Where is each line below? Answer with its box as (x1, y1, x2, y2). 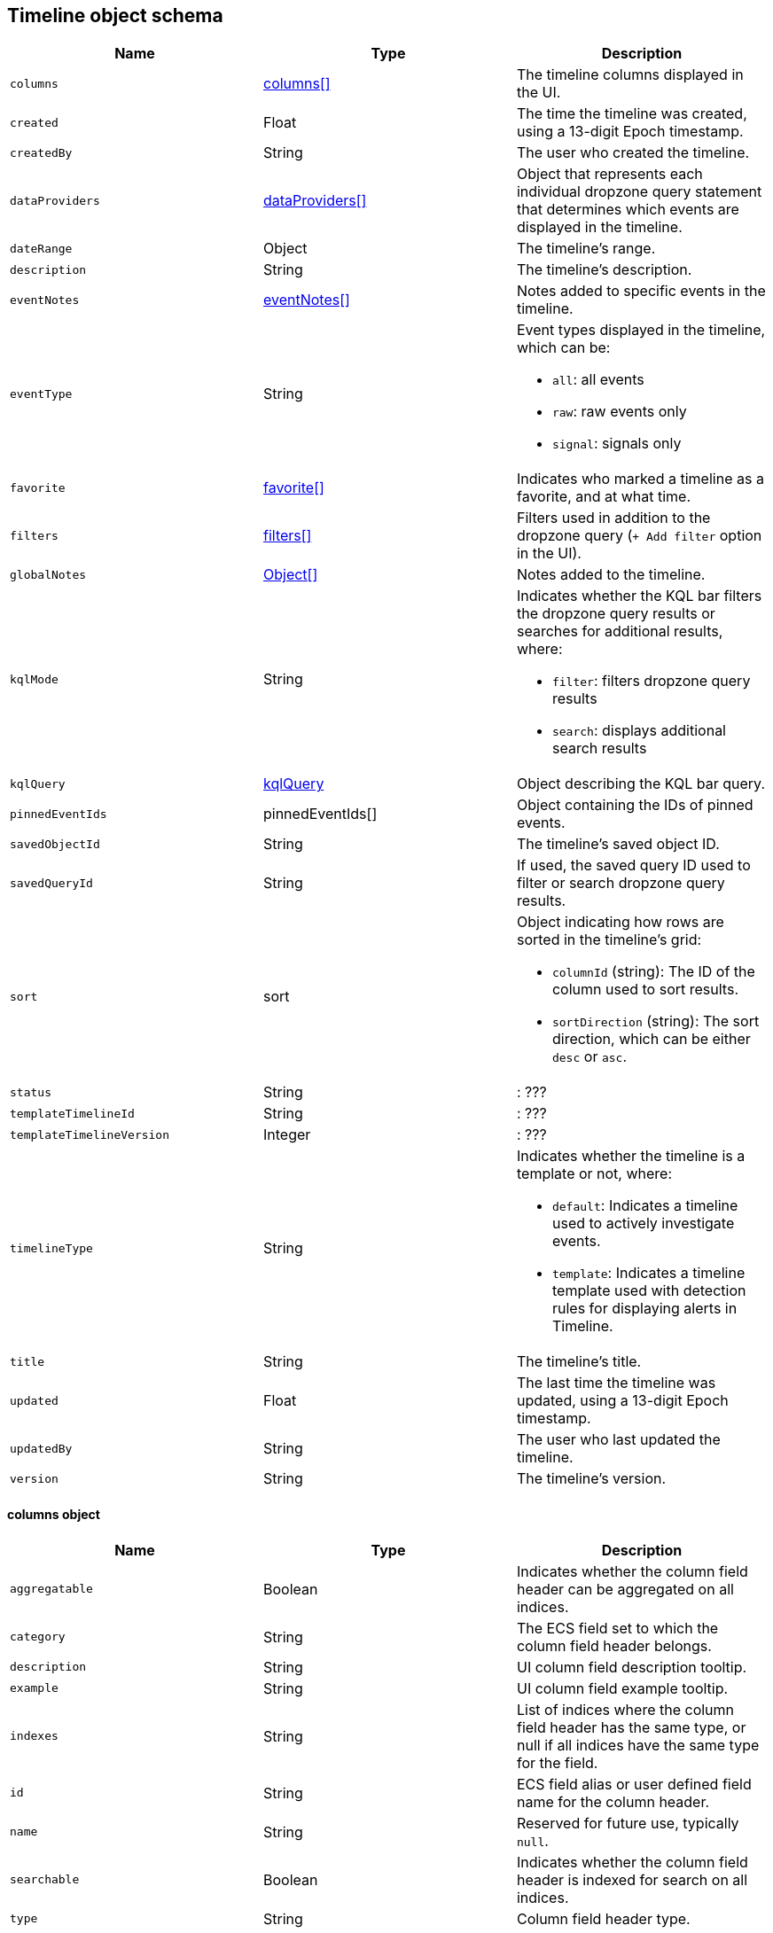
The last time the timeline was (516, 1374, 716, 1392)
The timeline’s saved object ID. (516, 835, 720, 853)
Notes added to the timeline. (516, 565, 706, 584)
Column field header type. (516, 1909, 691, 1928)
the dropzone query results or (516, 604, 715, 623)
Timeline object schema (7, 4, 223, 27)
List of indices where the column (516, 1700, 735, 1719)
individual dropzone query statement (516, 183, 762, 201)
